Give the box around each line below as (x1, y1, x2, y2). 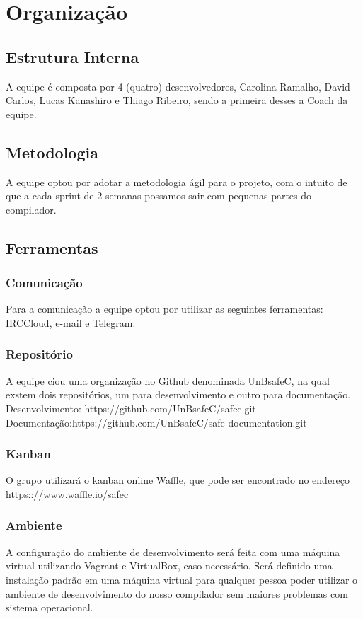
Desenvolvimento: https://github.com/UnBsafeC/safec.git (6, 400, 256, 415)
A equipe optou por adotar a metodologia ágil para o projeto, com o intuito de (6, 174, 347, 189)
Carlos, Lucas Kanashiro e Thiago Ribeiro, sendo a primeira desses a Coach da (6, 93, 348, 108)
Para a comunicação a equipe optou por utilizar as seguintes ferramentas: (6, 301, 323, 316)
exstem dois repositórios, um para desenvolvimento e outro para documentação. (6, 387, 351, 402)
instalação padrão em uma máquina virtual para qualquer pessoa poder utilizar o (6, 572, 358, 586)
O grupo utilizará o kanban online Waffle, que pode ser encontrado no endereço (6, 473, 350, 487)
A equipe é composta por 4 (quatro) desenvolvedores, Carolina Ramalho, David (6, 79, 350, 93)
